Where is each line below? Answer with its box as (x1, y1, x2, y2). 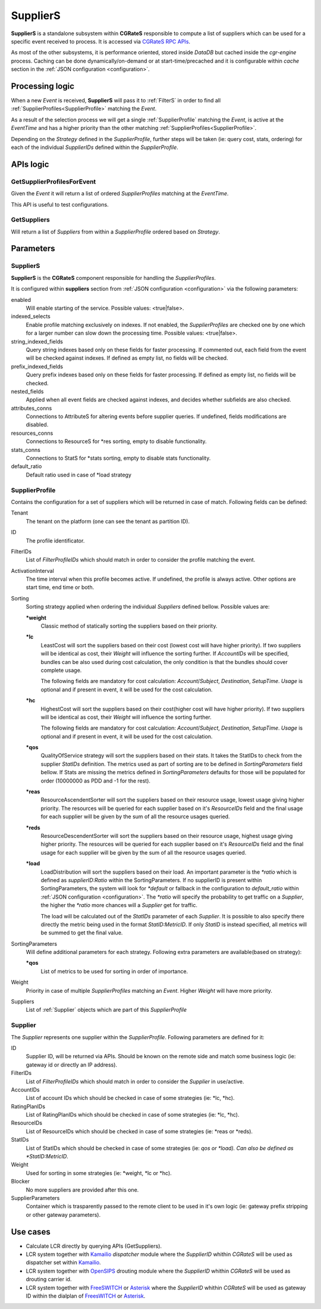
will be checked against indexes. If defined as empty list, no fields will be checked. (26, 354, 228, 361)
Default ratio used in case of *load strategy (26, 471, 132, 478)
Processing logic (11, 81, 74, 91)
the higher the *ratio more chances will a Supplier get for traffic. (40, 902, 197, 909)
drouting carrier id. (26, 1276, 72, 1283)
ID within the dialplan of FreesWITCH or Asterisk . (26, 1292, 146, 1299)
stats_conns (11, 446, 41, 453)
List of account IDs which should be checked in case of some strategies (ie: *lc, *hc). (26, 1095, 235, 1102)
